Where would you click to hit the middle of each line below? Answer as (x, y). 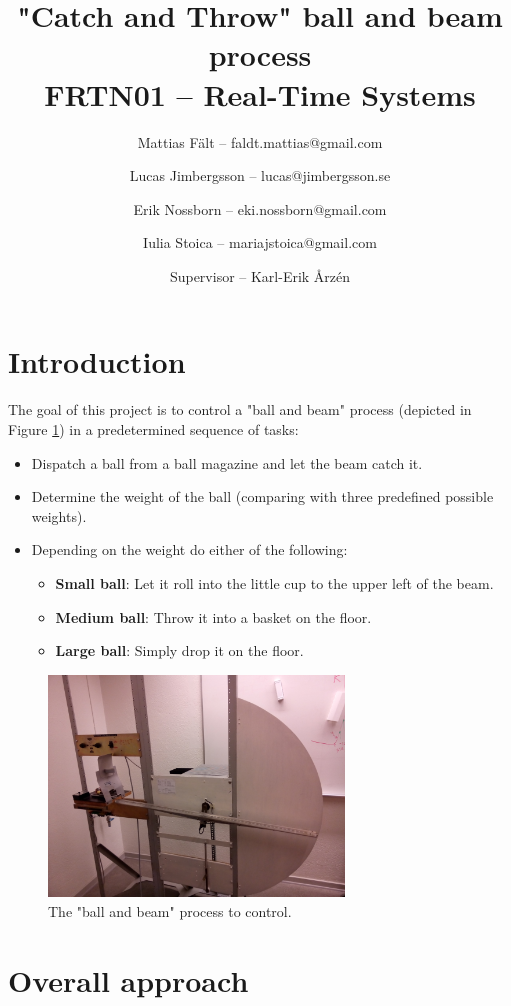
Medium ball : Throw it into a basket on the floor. (213, 616)
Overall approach (128, 979)
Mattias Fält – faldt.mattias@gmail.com (260, 141)
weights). (59, 515)
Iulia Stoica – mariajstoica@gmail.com (260, 242)
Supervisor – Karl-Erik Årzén (260, 275)
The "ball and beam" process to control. (170, 910)
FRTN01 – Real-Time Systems (260, 93)
